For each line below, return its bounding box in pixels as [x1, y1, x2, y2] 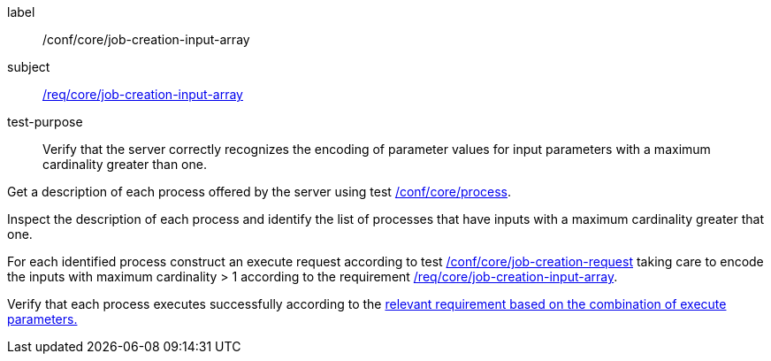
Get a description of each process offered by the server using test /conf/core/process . [7, 184, 512, 199]
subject [7, 59, 50, 74]
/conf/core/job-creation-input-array [42, 32, 250, 47]
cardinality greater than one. [42, 157, 207, 172]
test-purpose [7, 114, 83, 129]
